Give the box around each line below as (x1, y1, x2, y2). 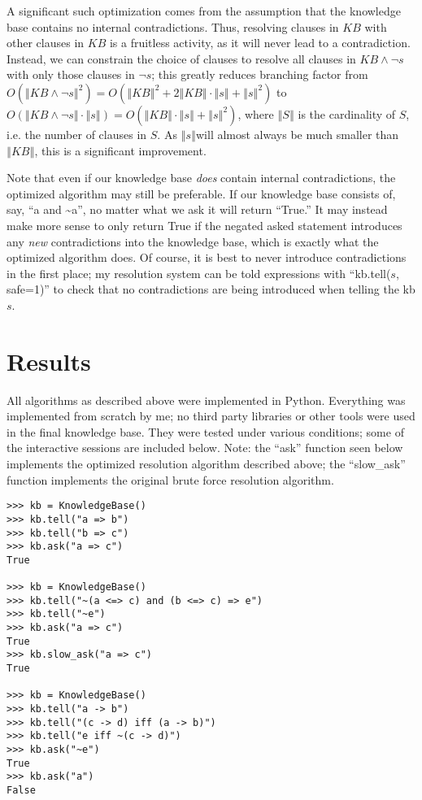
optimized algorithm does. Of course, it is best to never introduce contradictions (7, 249, 407, 266)
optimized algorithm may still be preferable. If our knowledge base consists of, (7, 185, 396, 202)
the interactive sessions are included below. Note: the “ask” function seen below (7, 439, 403, 456)
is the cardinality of (298, 105, 396, 122)
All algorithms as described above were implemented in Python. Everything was (7, 391, 406, 408)
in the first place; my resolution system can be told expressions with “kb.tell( (7, 264, 391, 281)
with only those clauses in (7, 66, 135, 83)
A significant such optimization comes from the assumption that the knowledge (7, 2, 401, 19)
